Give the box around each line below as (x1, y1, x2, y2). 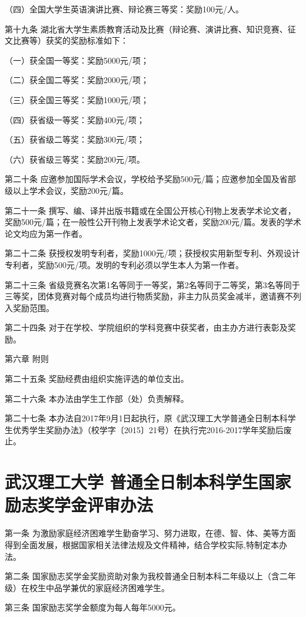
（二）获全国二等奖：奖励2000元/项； (5, 74, 149, 86)
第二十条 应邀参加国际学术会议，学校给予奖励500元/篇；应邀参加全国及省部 (5, 173, 296, 185)
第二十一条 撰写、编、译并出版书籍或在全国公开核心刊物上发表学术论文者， (5, 204, 296, 216)
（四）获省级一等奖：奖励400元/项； (5, 113, 145, 126)
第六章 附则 (5, 352, 49, 365)
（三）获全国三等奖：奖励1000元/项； (5, 93, 149, 105)
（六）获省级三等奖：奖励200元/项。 (5, 153, 145, 165)
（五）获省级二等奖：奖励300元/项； (5, 133, 145, 146)
